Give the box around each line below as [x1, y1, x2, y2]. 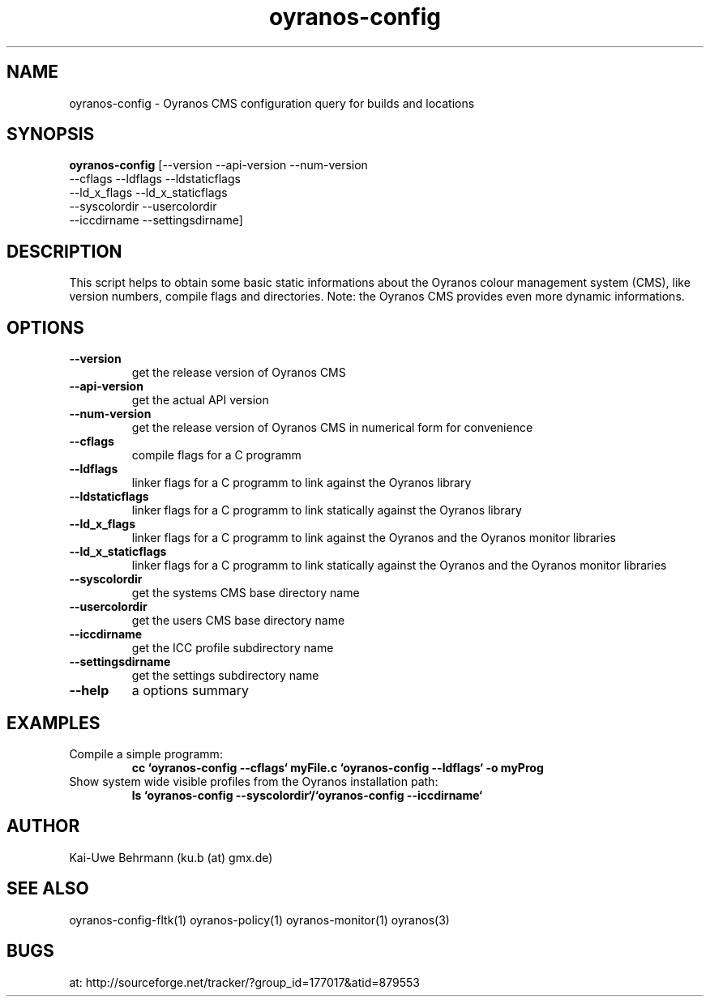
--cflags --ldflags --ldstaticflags [69, 172, 241, 186]
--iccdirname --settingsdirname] [69, 213, 243, 228]
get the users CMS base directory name [131, 613, 345, 628]
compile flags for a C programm [131, 448, 302, 463]
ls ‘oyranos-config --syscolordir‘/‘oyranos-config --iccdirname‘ [131, 787, 483, 802]
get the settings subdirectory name [131, 668, 319, 683]
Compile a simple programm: [69, 746, 223, 761]
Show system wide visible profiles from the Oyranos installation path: [69, 774, 438, 788]
